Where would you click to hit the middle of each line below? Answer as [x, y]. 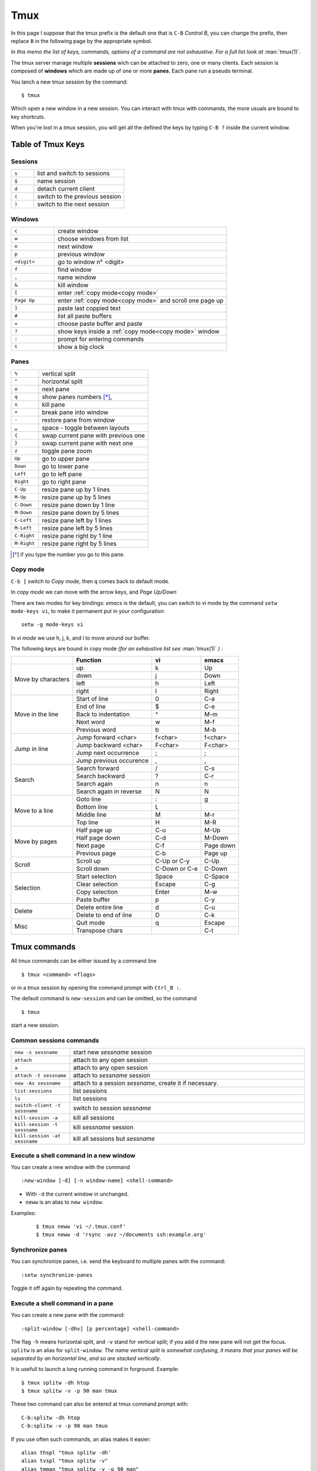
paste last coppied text [89, 308]
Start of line [92, 698]
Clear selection [97, 884]
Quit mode [91, 923]
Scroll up [89, 861]
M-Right [25, 543]
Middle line [92, 814]
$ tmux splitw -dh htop [55, 1382]
